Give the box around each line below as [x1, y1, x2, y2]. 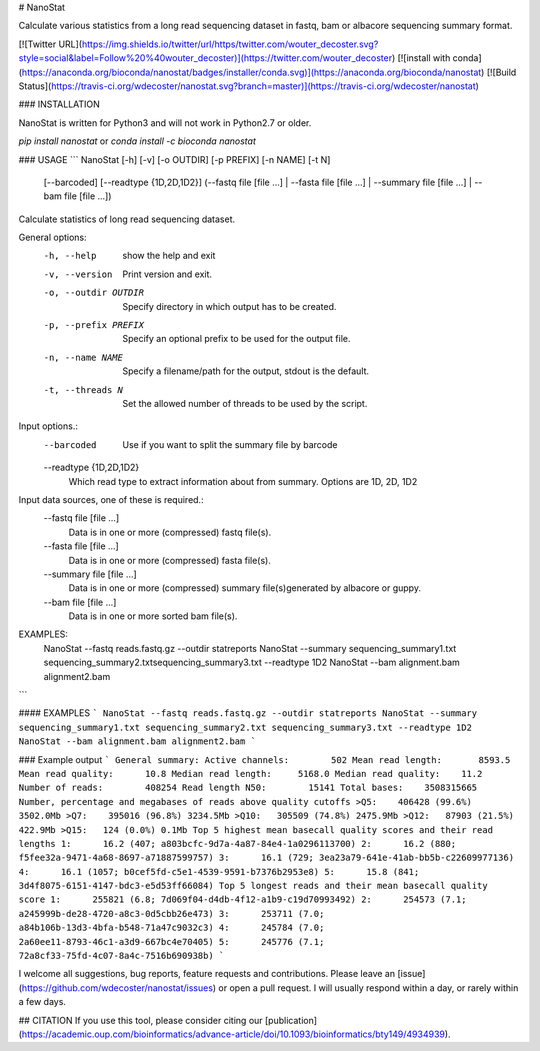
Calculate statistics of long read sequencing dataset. [18, 213, 236, 225]
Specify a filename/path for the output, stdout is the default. [122, 365, 370, 377]
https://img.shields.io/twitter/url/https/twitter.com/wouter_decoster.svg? [81, 38, 379, 50]
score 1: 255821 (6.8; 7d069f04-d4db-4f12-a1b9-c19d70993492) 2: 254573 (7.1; [18, 894, 467, 905]
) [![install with [391, 52, 451, 64]
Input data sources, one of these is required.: [18, 493, 204, 505]
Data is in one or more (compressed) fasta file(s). [68, 554, 272, 566]
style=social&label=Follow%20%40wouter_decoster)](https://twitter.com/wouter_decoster [18, 52, 393, 64]
